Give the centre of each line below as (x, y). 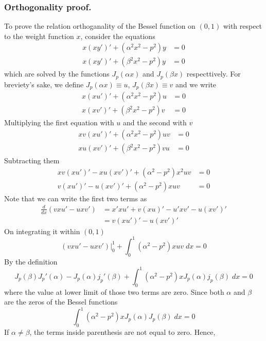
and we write (196, 84)
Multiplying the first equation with (59, 122)
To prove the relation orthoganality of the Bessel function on (100, 26)
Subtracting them (32, 160)
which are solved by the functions (57, 74)
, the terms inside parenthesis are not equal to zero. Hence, (122, 332)
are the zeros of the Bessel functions (61, 302)
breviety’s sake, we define (44, 84)
